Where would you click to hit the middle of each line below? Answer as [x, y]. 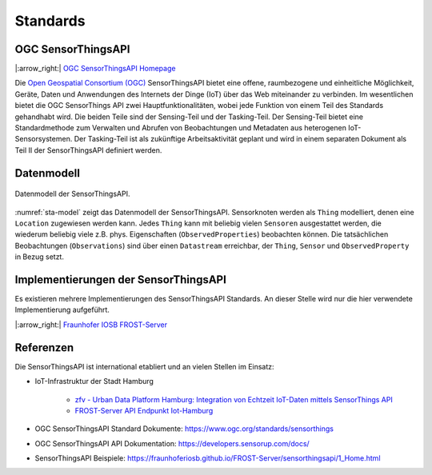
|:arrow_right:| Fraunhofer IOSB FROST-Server [91, 325]
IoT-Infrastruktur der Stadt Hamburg [94, 381]
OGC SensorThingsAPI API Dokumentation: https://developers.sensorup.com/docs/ [172, 443]
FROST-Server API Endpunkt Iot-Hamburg [144, 410]
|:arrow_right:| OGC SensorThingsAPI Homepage [95, 69]
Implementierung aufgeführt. [62, 310]
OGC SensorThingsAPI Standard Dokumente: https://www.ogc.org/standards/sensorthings [184, 429]
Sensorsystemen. [44, 139]
